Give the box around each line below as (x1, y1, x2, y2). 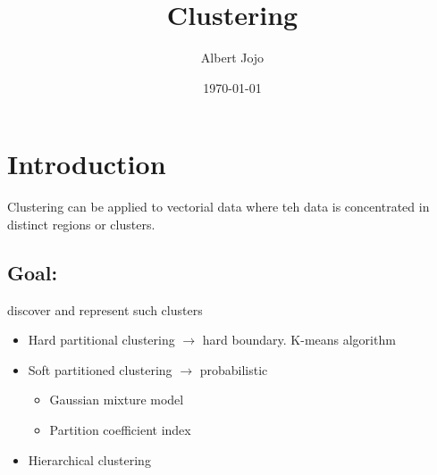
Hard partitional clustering (28, 330, 175, 349)
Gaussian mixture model (49, 390, 184, 409)
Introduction (7, 146, 166, 182)
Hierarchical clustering (28, 450, 151, 469)
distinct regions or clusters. (7, 214, 155, 233)
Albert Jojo (200, 48, 265, 67)
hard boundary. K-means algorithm (202, 330, 396, 349)
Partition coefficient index (49, 421, 191, 439)
